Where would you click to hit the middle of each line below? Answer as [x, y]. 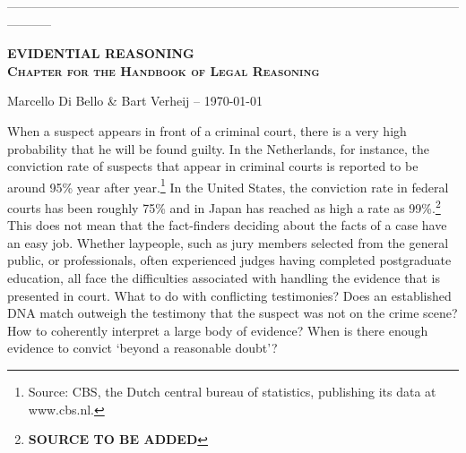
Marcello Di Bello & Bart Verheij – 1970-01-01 [135, 101]
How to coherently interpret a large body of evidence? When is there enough [218, 330]
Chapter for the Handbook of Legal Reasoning [164, 70]
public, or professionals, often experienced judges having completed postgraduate [229, 260]
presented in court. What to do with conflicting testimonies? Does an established [229, 295]
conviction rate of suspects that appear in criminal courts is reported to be [213, 166]
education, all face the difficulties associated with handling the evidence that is [224, 278]
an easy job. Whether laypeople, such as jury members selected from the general [228, 242]
